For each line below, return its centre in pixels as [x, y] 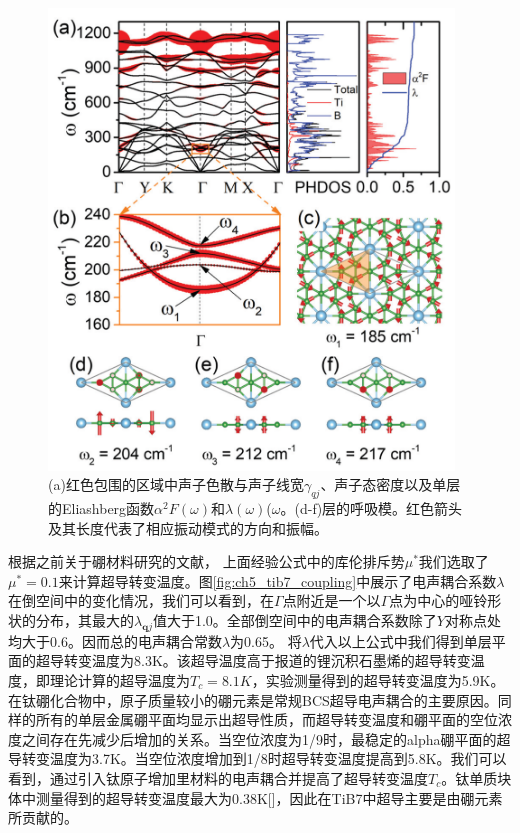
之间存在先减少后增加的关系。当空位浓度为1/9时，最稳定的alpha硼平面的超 [266, 738]
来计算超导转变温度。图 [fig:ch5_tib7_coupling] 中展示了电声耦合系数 [277, 580]
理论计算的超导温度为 [119, 679]
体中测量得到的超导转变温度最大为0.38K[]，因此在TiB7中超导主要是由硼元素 [255, 797]
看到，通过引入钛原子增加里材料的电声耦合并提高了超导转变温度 [218, 777]
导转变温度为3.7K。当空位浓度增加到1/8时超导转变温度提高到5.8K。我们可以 [257, 758]
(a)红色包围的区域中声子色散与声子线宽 [176, 484]
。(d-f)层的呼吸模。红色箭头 [371, 507]
